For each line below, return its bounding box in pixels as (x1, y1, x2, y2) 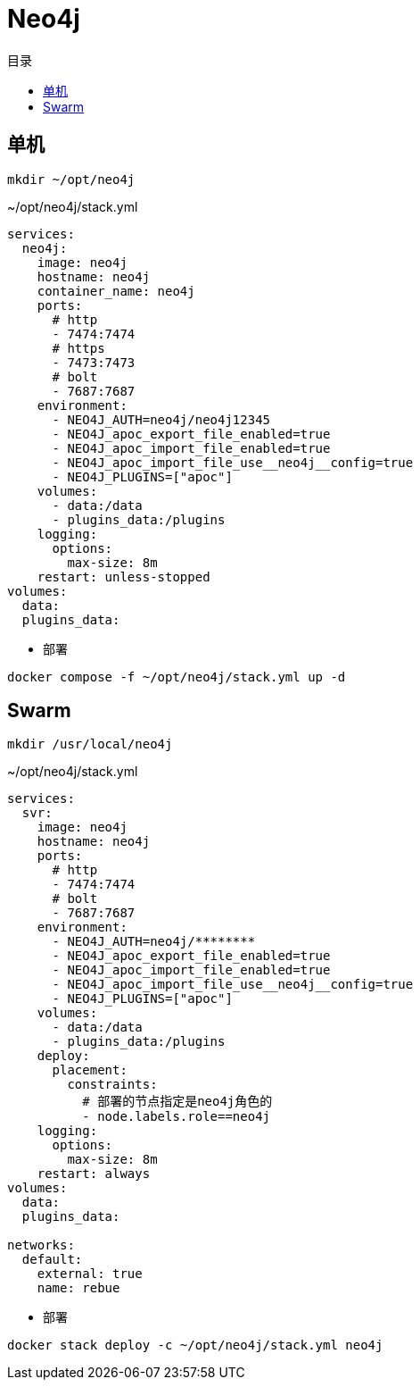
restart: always (37, 1166, 151, 1182)
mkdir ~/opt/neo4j (7, 171, 136, 187)
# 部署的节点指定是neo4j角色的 (82, 1094, 273, 1109)
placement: (52, 1063, 128, 1078)
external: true (37, 1266, 143, 1282)
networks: (7, 1238, 75, 1253)
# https (52, 340, 105, 355)
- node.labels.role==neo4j (82, 1109, 271, 1124)
